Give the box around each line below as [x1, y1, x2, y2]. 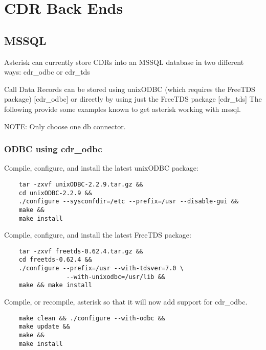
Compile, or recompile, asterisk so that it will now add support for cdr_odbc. [4, 296, 248, 307]
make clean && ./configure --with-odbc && [18, 314, 165, 322]
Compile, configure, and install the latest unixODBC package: [4, 162, 198, 173]
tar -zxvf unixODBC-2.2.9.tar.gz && [18, 180, 144, 188]
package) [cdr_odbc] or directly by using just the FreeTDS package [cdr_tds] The [4, 94, 262, 104]
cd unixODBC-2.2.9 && [18, 189, 92, 197]
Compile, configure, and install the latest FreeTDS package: [4, 229, 191, 240]
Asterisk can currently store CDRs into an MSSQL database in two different [4, 56, 244, 67]
